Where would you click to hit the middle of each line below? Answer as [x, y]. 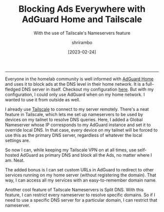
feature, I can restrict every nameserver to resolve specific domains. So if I [80, 195]
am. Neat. [15, 160]
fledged [13, 89]
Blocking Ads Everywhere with [82, 9]
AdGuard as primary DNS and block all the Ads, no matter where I [86, 155]
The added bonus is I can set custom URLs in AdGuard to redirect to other [80, 169]
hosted [12, 155]
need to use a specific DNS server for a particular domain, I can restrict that [81, 200]
